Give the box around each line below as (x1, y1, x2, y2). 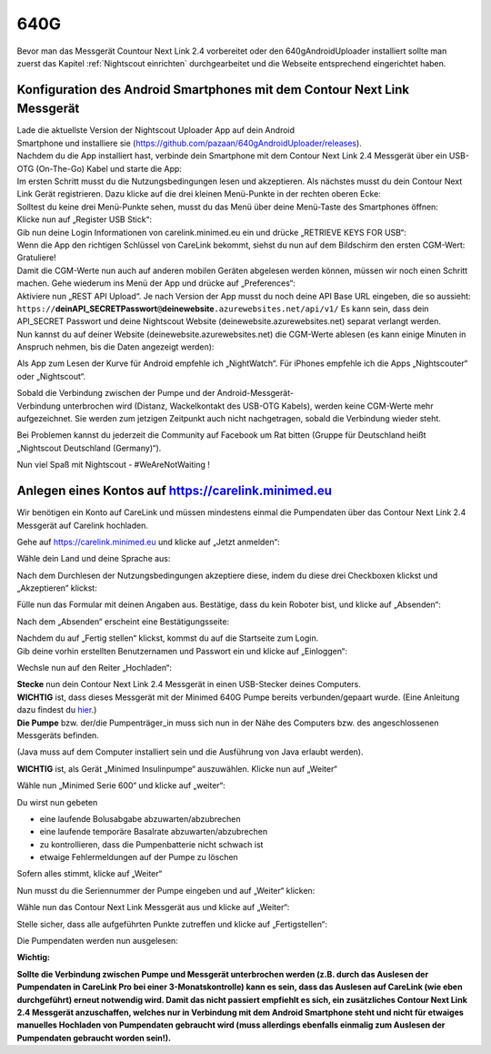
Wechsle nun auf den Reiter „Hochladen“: (16, 663, 173, 674)
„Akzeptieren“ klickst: (16, 583, 97, 593)
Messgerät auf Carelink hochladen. (16, 520, 149, 531)
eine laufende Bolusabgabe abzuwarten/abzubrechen (39, 813, 241, 824)
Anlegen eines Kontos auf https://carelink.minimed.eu (16, 483, 332, 499)
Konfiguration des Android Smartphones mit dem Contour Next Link (16, 82, 410, 97)
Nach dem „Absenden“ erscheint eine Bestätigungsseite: (16, 615, 230, 627)
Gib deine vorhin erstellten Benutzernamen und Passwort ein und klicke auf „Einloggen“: (16, 645, 348, 656)
